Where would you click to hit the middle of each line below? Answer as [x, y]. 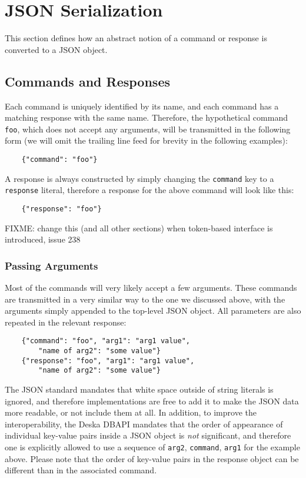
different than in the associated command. [81, 470]
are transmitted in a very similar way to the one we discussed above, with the [145, 299]
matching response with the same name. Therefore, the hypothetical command [146, 117]
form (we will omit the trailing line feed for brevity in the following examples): [146, 140]
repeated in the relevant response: [66, 322]
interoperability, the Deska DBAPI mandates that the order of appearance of [144, 424]
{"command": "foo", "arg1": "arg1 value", [106, 341]
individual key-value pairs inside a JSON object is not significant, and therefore [148, 435]
